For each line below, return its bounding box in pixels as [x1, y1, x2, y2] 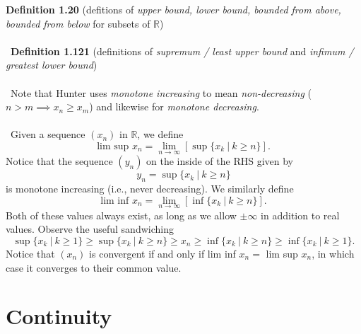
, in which [312, 246, 355, 260]
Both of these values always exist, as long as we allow [6, 207, 237, 222]
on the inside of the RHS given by [146, 154, 294, 168]
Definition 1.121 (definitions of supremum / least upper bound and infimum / [11, 43, 354, 58]
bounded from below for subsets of [6, 16, 150, 30]
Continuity [6, 301, 112, 330]
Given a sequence [10, 127, 85, 142]
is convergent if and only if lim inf [89, 246, 236, 260]
